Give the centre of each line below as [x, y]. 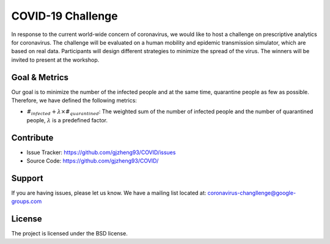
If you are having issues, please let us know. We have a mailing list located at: [109, 193]
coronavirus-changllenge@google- [252, 193]
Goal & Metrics [40, 77]
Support [27, 178]
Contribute [32, 138]
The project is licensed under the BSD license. [69, 234]
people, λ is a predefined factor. [67, 120]
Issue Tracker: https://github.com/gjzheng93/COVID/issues [101, 152]
